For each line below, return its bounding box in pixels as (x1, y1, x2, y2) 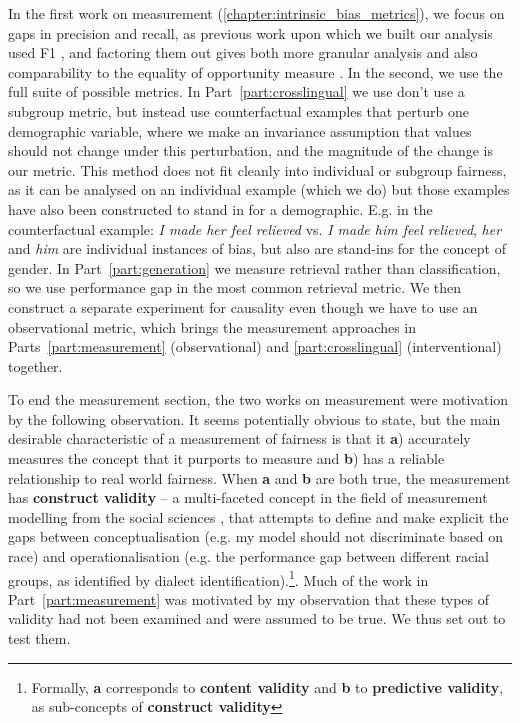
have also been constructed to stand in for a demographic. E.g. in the (8, 198, 433, 219)
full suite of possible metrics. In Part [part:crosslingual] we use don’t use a (8, 81, 465, 102)
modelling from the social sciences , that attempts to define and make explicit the (8, 506, 509, 527)
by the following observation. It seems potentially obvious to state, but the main (8, 408, 501, 429)
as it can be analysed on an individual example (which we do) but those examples (8, 179, 510, 200)
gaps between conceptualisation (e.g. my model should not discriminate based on (8, 526, 504, 547)
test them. (8, 628, 71, 649)
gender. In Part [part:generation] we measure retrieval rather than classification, (8, 257, 501, 278)
